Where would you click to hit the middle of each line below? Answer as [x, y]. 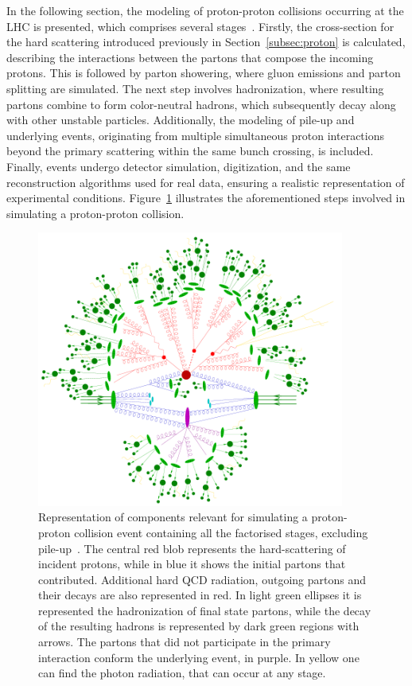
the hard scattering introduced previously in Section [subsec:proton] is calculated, [206, 42]
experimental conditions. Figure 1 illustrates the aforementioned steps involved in [206, 198]
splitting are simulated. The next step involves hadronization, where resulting [195, 88]
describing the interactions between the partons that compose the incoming [190, 57]
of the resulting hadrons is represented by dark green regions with [199, 626]
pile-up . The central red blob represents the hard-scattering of [192, 548]
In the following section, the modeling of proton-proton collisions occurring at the [205, 10]
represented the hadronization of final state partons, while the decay [205, 610]
